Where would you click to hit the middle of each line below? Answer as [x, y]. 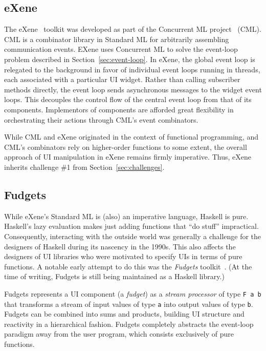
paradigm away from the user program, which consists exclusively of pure [119, 334]
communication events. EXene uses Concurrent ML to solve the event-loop [121, 49]
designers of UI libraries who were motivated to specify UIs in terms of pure [123, 256]
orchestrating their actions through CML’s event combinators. [101, 119]
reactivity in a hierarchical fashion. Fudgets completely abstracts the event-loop [129, 324]
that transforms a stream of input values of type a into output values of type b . [129, 304]
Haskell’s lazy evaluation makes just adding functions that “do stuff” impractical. [131, 226]
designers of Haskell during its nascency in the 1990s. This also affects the [120, 246]
